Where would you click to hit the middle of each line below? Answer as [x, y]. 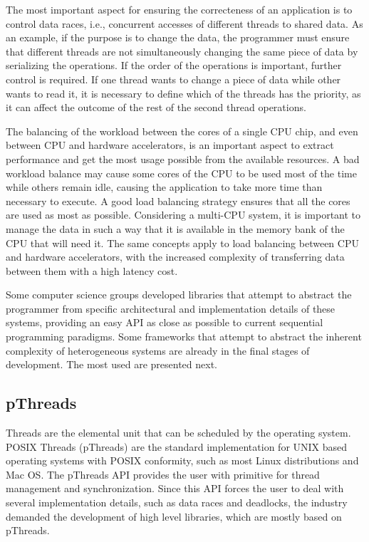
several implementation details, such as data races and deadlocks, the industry [177, 502]
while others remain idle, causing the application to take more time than [164, 187]
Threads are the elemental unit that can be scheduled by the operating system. [178, 433]
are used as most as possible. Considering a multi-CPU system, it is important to [183, 215]
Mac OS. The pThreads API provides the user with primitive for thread [163, 474]
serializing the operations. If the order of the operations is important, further [174, 65]
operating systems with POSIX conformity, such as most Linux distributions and [182, 460]
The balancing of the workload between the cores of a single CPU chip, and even [182, 131]
